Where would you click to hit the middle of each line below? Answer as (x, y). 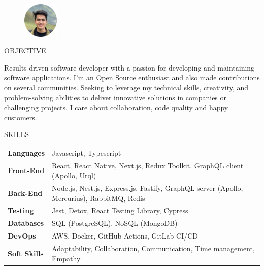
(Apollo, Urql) (74, 175)
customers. (21, 117)
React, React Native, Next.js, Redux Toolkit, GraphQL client (148, 165)
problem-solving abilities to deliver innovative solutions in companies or (115, 97)
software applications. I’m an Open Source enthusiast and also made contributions (132, 77)
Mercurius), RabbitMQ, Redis (98, 198)
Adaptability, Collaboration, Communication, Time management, (153, 248)
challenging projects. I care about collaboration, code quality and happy (116, 107)
